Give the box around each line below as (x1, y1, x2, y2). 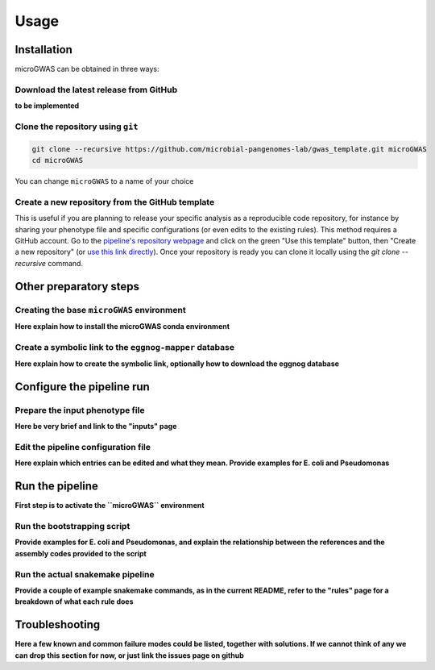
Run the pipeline (14, 480, 98, 493)
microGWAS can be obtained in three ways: (14, 65, 159, 74)
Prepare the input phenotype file (14, 404, 145, 415)
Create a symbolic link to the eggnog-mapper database (14, 341, 235, 352)
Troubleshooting (14, 618, 101, 632)
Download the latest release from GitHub (14, 84, 178, 95)
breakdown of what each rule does (14, 597, 134, 606)
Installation (14, 43, 72, 56)
